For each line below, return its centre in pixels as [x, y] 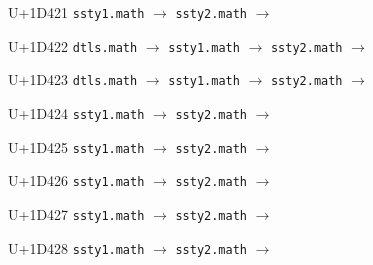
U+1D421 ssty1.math [76, 12]
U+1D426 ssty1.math [76, 180]
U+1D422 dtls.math [73, 45]
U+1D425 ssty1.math [76, 146]
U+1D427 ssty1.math [76, 213]
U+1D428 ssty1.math [76, 247]
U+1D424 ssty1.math [76, 112]
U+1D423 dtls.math [73, 79]
